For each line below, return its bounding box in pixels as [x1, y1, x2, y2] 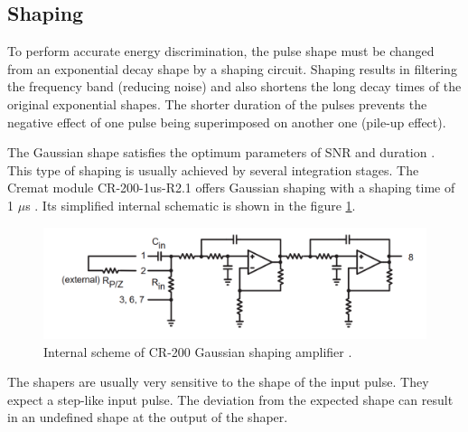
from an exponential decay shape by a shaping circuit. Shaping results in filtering [7, 59, 457, 78]
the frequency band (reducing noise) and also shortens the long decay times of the [7, 77, 462, 96]
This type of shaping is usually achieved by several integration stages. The [7, 160, 419, 179]
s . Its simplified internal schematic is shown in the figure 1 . [25, 195, 356, 214]
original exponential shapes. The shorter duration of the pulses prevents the [7, 94, 427, 113]
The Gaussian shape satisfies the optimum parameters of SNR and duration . [7, 143, 435, 162]
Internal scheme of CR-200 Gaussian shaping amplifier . [43, 342, 352, 361]
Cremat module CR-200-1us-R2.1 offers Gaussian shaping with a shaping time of [7, 178, 455, 197]
